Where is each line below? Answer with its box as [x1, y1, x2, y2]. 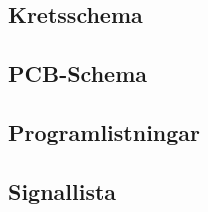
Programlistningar [8, 116, 201, 147]
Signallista [8, 175, 117, 206]
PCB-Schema [8, 58, 147, 89]
